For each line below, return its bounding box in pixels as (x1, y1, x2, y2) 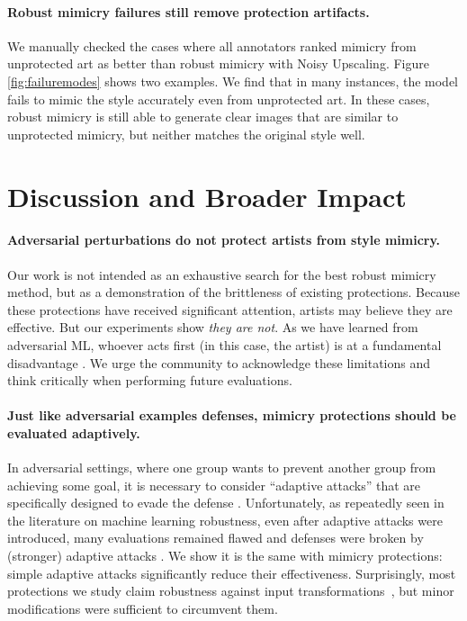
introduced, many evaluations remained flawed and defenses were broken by (7, 528, 424, 547)
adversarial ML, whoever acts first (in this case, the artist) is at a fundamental (7, 335, 442, 354)
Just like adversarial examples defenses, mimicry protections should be (7, 406, 456, 425)
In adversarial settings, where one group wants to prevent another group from (7, 458, 436, 477)
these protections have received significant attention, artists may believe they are (7, 300, 453, 319)
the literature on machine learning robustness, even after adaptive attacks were (7, 510, 443, 529)
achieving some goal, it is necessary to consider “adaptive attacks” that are (7, 475, 421, 494)
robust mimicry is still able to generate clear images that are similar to (7, 107, 399, 126)
